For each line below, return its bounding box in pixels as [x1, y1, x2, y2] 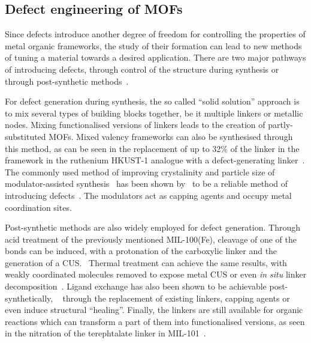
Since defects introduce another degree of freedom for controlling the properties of [5, 28, 306, 40]
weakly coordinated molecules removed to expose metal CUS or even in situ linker [5, 268, 307, 281]
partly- [268, 118, 293, 131]
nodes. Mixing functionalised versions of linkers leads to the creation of [5, 118, 265, 131]
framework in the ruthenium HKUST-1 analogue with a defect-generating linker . [5, 154, 305, 166]
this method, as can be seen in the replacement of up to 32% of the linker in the [5, 142, 300, 154]
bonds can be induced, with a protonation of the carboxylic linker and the [5, 244, 277, 257]
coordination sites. [5, 201, 72, 213]
